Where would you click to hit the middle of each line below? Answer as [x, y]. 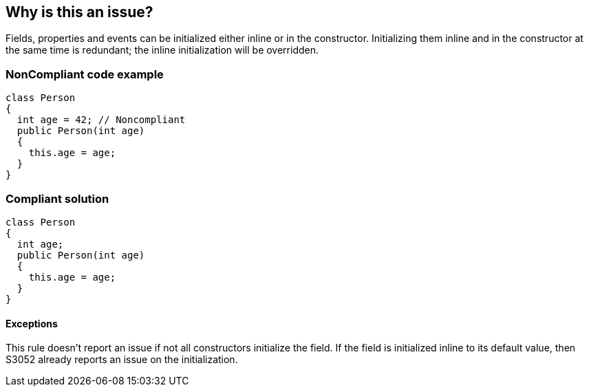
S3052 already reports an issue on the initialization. [122, 360]
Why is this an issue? [79, 12]
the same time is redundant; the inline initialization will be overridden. [162, 50]
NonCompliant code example [85, 74]
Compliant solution [57, 198]
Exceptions [32, 323]
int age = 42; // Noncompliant [101, 120]
